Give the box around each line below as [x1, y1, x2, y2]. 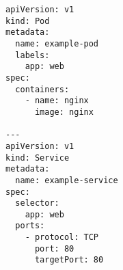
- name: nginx [25, 96, 89, 106]
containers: [15, 84, 70, 94]
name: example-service [15, 175, 118, 185]
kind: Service [5, 152, 70, 163]
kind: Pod [5, 16, 50, 26]
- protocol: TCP [25, 232, 99, 243]
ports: [15, 221, 45, 231]
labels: [15, 50, 50, 60]
